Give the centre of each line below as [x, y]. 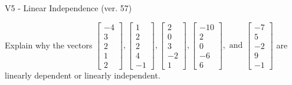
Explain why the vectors [49, 45]
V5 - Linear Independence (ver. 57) [68, 8]
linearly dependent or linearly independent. [83, 75]
